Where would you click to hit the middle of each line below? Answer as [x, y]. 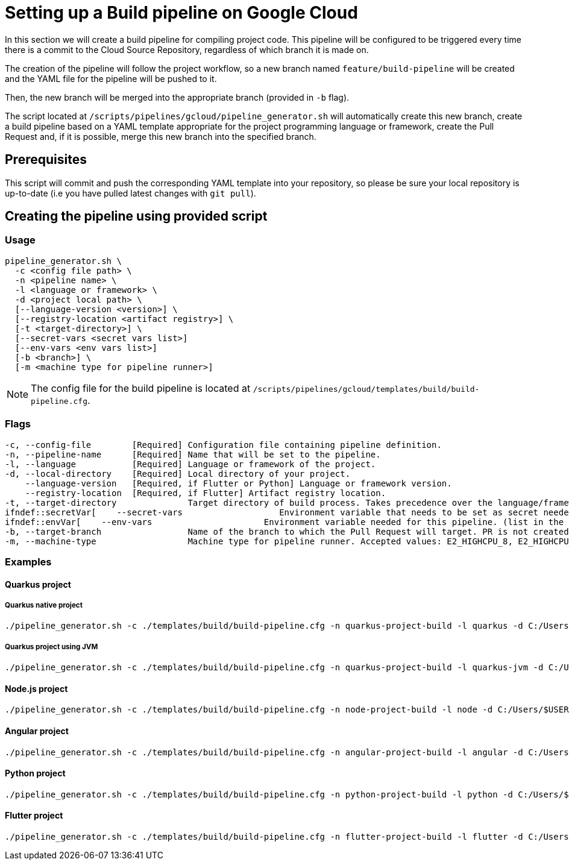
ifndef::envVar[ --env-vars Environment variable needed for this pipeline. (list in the [284, 522]
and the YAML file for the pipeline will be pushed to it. [111, 78]
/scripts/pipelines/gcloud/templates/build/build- [366, 389]
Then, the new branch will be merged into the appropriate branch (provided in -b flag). [177, 97]
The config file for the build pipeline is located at [141, 388]
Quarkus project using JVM [52, 646]
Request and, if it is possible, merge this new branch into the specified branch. [161, 136]
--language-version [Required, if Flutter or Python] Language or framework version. [238, 483]
